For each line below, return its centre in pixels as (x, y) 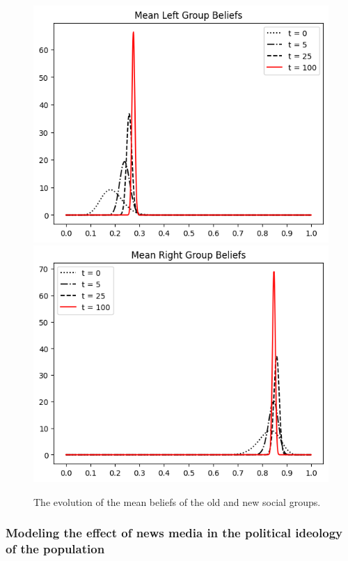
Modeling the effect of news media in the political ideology (174, 533)
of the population (55, 548)
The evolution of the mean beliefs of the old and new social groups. (177, 501)
